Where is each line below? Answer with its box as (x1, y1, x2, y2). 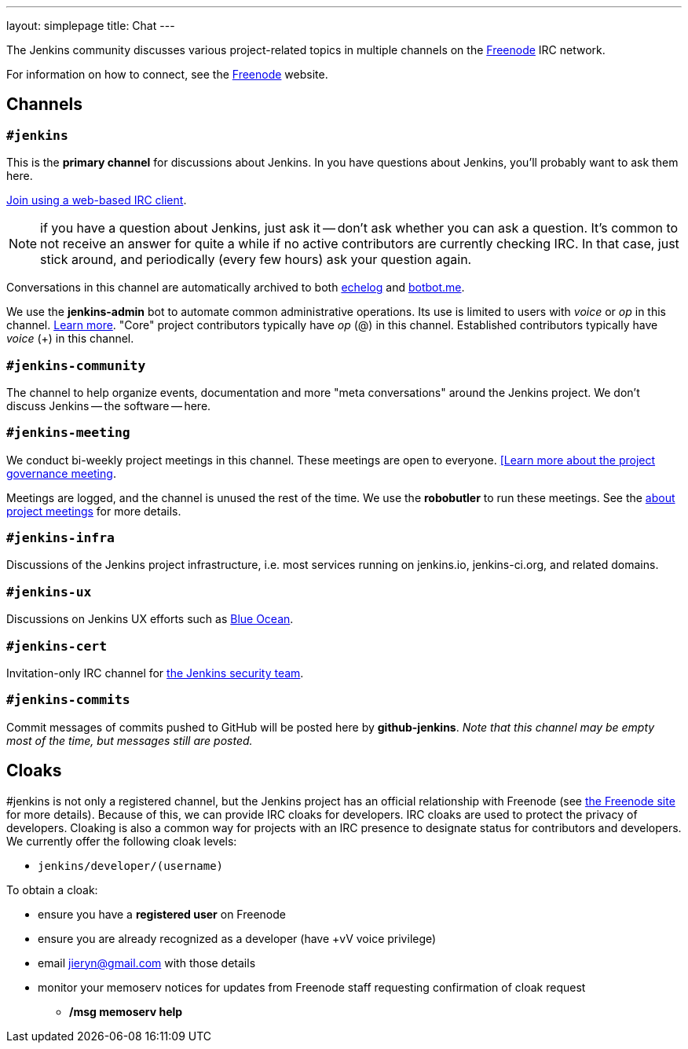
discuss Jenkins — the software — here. (6, 398, 211, 413)
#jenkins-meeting (6, 425, 130, 441)
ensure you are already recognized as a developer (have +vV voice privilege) (38, 931, 437, 945)
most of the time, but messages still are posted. (6, 733, 253, 747)
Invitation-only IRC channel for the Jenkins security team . (6, 666, 304, 680)
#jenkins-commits (6, 692, 130, 708)
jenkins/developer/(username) (38, 859, 224, 872)
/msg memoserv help (69, 1004, 183, 1018)
